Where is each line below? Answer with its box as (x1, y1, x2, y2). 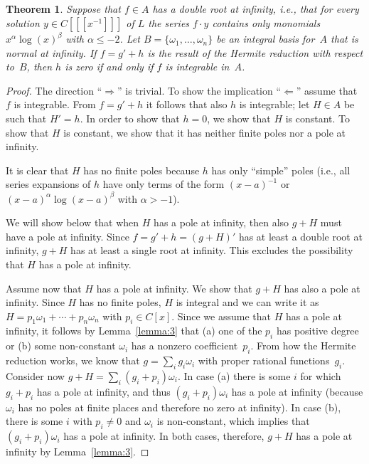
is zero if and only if (65, 59, 154, 74)
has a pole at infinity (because (231, 384, 363, 399)
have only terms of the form (102, 176, 225, 191)
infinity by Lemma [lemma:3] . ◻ (6, 444, 149, 459)
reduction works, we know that (6, 353, 140, 368)
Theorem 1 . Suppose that (6, 1, 121, 16)
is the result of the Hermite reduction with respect (147, 45, 363, 60)
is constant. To (285, 111, 351, 126)
